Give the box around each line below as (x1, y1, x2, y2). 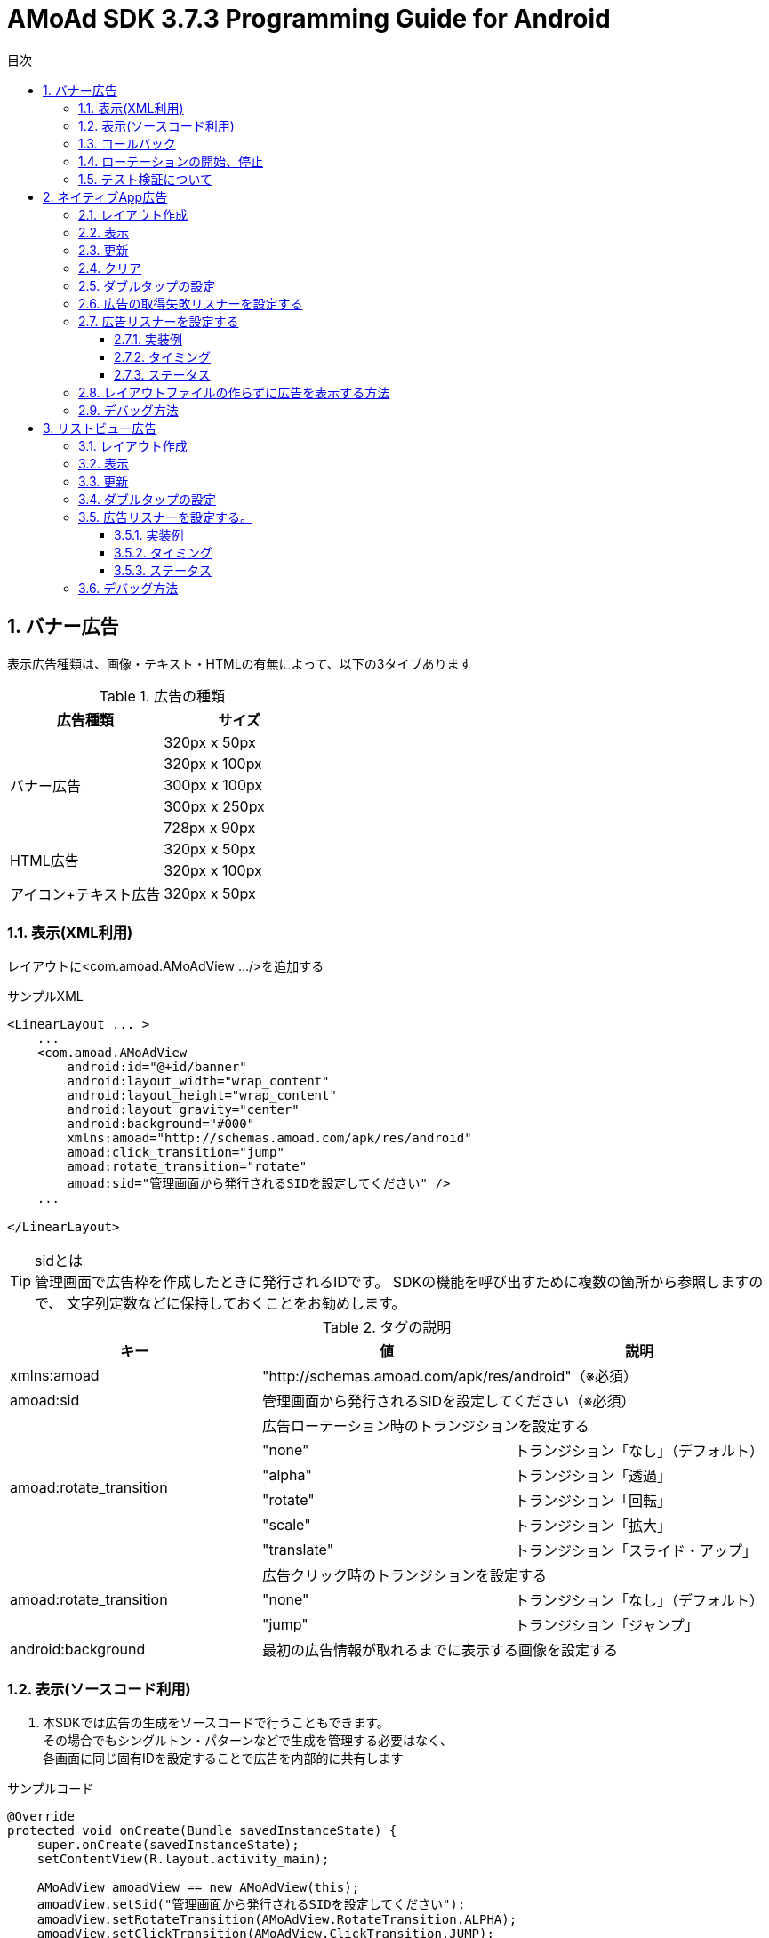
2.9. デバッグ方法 (78, 402, 179, 418)
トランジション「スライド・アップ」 (515, 1542, 757, 1560)
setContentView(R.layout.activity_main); (36, 1852, 330, 1867)
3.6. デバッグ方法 (78, 580, 179, 596)
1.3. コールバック (78, 135, 176, 151)
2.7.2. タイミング (114, 348, 212, 364)
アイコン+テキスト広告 (10, 885, 161, 903)
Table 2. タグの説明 (322, 1318, 452, 1337)
